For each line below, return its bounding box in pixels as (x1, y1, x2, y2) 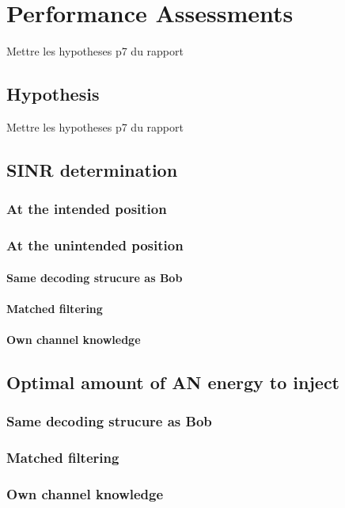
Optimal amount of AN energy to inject (6, 369, 340, 394)
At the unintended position (6, 235, 184, 255)
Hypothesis (6, 82, 100, 106)
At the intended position (6, 199, 167, 219)
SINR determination (6, 157, 178, 181)
